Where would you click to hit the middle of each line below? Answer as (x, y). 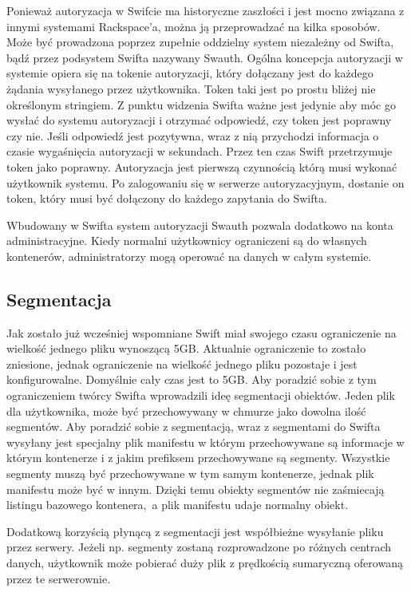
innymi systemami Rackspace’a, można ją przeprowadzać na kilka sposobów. (194, 26)
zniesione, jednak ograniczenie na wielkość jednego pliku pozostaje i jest (182, 363)
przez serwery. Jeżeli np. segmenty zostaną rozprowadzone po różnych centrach (199, 547)
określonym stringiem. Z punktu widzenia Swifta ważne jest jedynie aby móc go (201, 104)
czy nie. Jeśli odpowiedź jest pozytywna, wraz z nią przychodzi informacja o (193, 135)
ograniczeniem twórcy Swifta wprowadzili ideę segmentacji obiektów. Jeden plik (201, 395)
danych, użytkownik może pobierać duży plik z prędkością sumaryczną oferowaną (205, 563)
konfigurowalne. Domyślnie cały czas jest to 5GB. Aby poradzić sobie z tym (192, 379)
